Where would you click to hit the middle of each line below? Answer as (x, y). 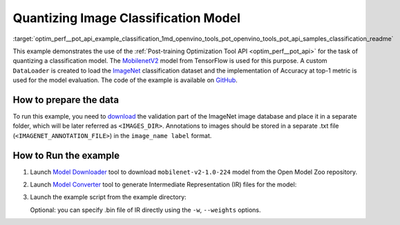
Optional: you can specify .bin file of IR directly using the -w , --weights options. (146, 210)
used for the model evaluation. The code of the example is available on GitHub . (125, 80)
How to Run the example (66, 155)
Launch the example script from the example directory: (108, 197)
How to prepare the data (66, 100)
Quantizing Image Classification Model (127, 18)
